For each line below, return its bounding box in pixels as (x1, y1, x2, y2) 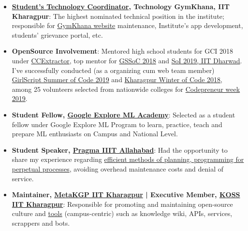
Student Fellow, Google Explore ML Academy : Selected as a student (12, 109, 235, 119)
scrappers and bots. (12, 217, 70, 228)
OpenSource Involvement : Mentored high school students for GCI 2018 (12, 46, 233, 56)
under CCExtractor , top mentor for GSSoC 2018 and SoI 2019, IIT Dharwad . (12, 55, 242, 65)
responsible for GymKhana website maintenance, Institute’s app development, (12, 20, 243, 30)
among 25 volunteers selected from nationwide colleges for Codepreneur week (12, 84, 240, 94)
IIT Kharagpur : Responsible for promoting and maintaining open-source (12, 199, 233, 209)
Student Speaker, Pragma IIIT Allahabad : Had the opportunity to (12, 144, 228, 155)
